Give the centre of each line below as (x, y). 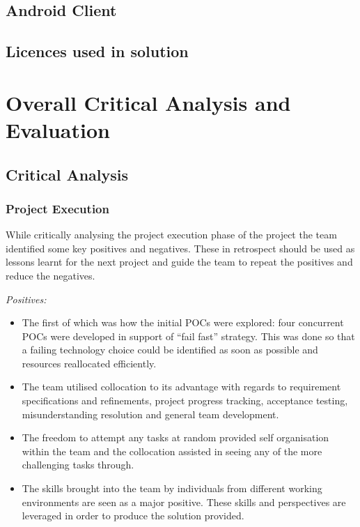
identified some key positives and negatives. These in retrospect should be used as (180, 248)
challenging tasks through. (78, 465)
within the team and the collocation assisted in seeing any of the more (172, 451)
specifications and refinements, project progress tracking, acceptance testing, (185, 400)
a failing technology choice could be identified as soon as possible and (170, 350)
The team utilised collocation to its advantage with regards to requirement (181, 387)
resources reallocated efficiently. (89, 363)
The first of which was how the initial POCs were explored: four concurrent (183, 322)
